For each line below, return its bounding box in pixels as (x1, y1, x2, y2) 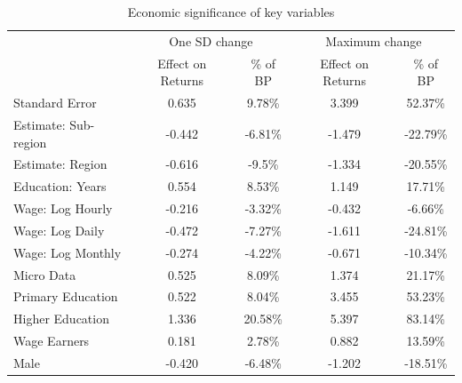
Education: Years (13, 177, 107, 195)
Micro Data (13, 265, 76, 283)
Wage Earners (13, 331, 90, 350)
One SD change (169, 31, 253, 50)
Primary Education (13, 287, 118, 306)
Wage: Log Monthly (13, 243, 122, 261)
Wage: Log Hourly (13, 199, 113, 218)
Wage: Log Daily (13, 220, 105, 239)
